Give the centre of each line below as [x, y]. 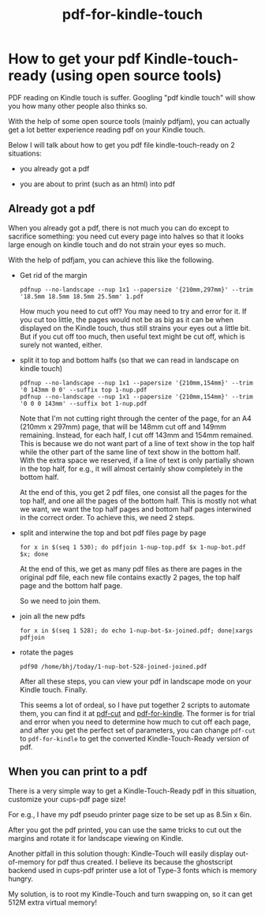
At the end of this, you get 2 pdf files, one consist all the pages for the [133, 492]
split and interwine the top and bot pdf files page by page [113, 532]
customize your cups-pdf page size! [67, 799]
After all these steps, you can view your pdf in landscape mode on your [135, 681]
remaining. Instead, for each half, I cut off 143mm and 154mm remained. [136, 435]
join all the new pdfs [52, 616]
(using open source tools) [136, 76]
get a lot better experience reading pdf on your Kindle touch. [107, 129]
